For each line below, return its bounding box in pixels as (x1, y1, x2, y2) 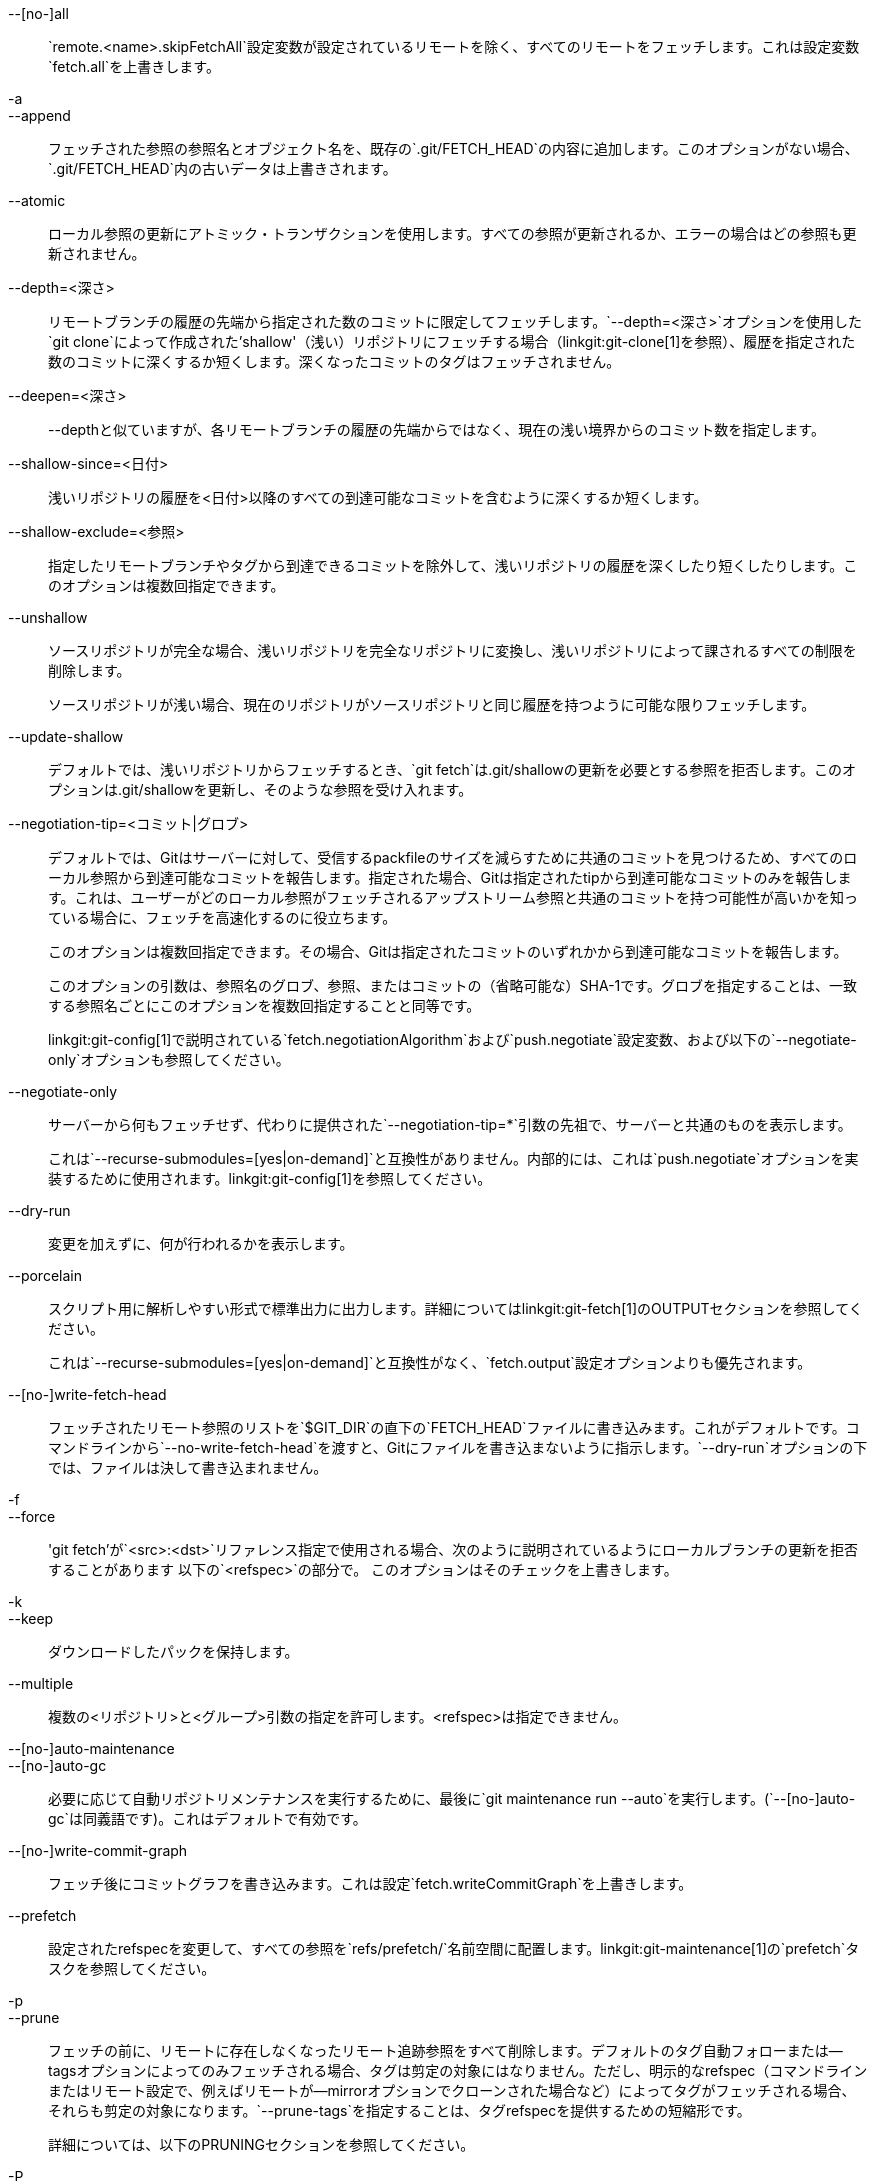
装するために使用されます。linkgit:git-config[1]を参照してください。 (48, 1170, 492, 1187)
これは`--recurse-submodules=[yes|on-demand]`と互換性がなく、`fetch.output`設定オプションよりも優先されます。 (48, 1354, 812, 1371)
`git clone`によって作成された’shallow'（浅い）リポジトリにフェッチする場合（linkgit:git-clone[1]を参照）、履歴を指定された (48, 333, 856, 350)
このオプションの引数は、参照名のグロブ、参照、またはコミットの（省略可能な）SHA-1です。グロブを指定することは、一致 (48, 977, 857, 994)
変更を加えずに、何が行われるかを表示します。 (48, 1235, 354, 1252)
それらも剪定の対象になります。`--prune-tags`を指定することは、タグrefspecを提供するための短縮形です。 (48, 2102, 751, 2119)
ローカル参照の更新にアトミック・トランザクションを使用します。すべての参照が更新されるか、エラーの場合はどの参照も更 (48, 225, 857, 242)
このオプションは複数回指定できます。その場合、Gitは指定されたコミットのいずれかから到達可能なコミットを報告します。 (48, 943, 848, 960)
